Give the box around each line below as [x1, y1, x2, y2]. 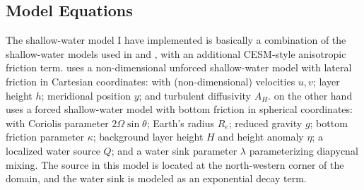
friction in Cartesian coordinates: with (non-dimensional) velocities [6, 73, 295, 88]
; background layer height [93, 129, 204, 144]
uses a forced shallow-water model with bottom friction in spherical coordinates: [6, 102, 353, 117]
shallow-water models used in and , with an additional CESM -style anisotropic [6, 46, 346, 61]
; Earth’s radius [146, 115, 214, 130]
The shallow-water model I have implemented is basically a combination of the [6, 32, 346, 47]
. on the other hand [268, 88, 353, 102]
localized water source [6, 143, 100, 158]
